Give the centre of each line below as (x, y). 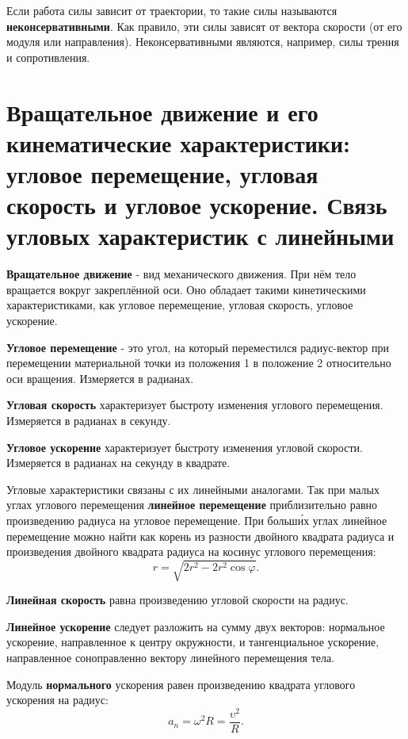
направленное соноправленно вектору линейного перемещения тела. (171, 658)
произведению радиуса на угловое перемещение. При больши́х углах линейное (197, 520)
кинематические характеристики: (179, 142)
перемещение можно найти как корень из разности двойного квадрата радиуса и (200, 536)
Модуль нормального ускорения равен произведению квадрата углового (181, 684)
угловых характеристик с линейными (200, 236)
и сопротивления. (48, 57)
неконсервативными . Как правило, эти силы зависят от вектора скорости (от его (204, 26)
